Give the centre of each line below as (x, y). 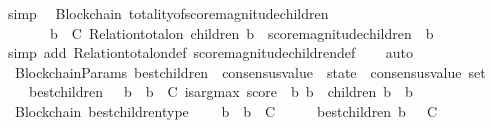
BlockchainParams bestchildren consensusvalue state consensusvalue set (250, 71)
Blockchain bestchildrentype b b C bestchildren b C (226, 110)
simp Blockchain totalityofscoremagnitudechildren (168, 13)
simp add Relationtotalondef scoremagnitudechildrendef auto (210, 52)
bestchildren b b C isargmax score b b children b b (220, 91)
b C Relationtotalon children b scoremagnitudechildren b (241, 32)
